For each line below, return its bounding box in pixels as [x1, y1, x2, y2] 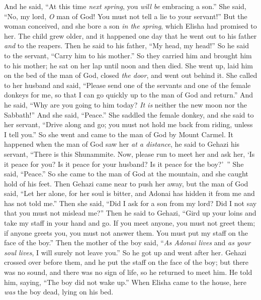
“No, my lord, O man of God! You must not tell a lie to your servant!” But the [4, 11, 247, 21]
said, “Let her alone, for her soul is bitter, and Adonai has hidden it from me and [4, 188, 255, 198]
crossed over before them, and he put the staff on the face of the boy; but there [4, 257, 249, 267]
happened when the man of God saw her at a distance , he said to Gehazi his [4, 139, 240, 149]
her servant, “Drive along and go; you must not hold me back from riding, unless [4, 119, 253, 130]
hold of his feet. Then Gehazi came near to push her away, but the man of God [4, 178, 248, 188]
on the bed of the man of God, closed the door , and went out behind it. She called [4, 70, 257, 80]
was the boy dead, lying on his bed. [4, 286, 114, 297]
